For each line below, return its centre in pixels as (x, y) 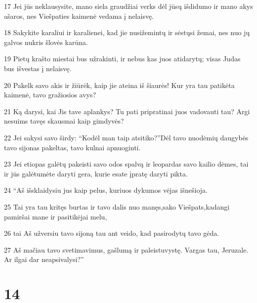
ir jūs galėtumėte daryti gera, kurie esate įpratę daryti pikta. (96, 173)
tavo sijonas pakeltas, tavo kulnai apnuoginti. (72, 147)
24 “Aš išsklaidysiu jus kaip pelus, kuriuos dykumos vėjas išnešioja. (106, 190)
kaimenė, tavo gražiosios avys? (50, 95)
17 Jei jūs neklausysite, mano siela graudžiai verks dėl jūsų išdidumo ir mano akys (128, 6)
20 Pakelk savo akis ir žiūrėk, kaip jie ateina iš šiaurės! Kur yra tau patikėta (119, 85)
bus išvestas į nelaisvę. (38, 68)
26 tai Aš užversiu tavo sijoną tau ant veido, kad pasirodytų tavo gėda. (112, 233)
